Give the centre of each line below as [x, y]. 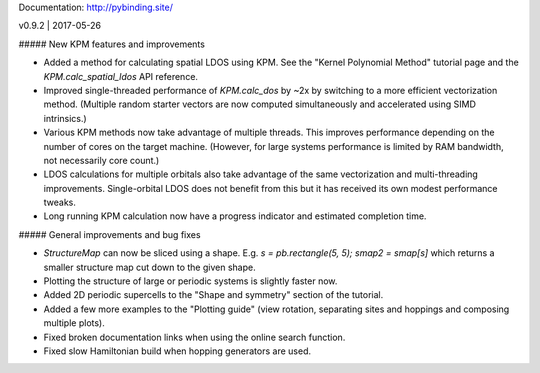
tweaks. [60, 202]
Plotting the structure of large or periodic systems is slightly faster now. [190, 281]
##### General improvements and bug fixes [109, 234]
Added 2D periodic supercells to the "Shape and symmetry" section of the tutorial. [213, 295]
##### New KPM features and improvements [111, 44]
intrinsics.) [65, 118]
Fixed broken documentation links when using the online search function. [194, 337]
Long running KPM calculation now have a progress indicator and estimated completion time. [235, 216]
